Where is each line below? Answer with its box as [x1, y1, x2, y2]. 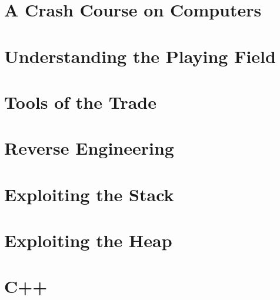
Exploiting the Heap [4, 228, 172, 252]
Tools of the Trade [4, 89, 157, 114]
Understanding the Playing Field [4, 44, 276, 68]
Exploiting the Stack [4, 182, 174, 206]
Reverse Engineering [4, 136, 174, 160]
